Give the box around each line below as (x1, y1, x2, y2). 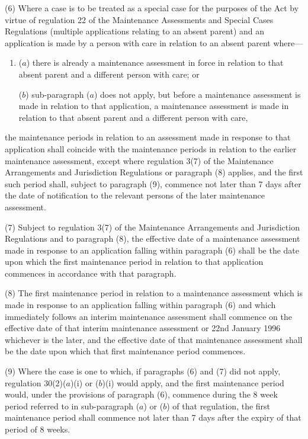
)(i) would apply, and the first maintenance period (102, 376, 284, 389)
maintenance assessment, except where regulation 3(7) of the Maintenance (5, 154, 274, 166)
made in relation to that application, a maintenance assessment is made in (18, 100, 289, 112)
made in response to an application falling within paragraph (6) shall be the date (5, 243, 300, 256)
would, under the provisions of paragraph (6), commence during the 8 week (5, 388, 278, 400)
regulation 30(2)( (5, 376, 66, 389)
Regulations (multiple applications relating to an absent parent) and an (5, 25, 265, 37)
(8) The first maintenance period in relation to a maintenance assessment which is (5, 287, 303, 299)
